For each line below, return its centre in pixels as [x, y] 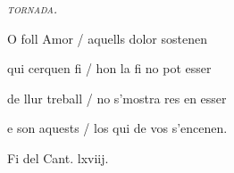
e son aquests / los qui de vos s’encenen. [117, 128]
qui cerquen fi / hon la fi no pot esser [109, 68]
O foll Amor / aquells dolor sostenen [107, 38]
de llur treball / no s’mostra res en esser [117, 98]
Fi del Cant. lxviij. [58, 157]
